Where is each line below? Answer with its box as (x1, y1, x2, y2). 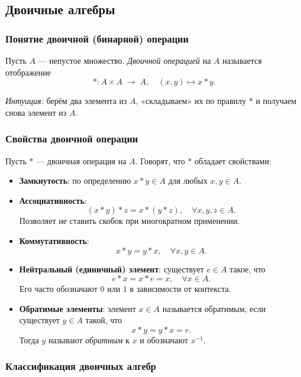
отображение (5, 66, 51, 78)
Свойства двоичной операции (5, 131, 138, 146)
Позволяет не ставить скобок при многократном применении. (19, 214, 240, 227)
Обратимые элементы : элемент (19, 302, 136, 314)
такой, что (85, 314, 122, 326)
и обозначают (140, 333, 188, 346)
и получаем (255, 95, 297, 107)
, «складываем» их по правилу (135, 95, 247, 107)
